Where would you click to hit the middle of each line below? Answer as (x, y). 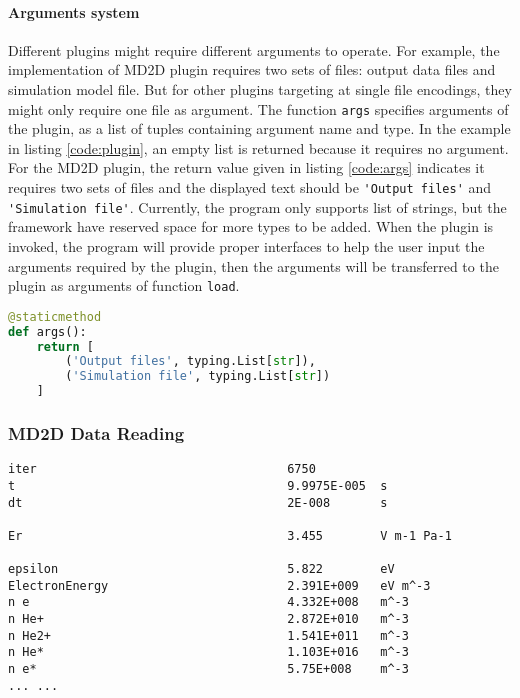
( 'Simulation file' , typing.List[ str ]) (198, 376)
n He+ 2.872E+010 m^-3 (208, 619)
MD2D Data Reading (96, 432)
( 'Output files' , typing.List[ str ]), (190, 361)
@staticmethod (55, 316)
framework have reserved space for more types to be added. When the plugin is (251, 226)
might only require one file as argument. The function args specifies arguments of (258, 108)
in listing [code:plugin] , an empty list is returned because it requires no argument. (258, 147)
